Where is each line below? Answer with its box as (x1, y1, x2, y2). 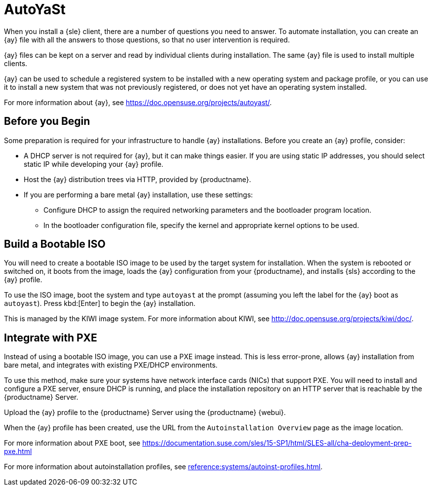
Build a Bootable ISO (4, 238, 106, 251)
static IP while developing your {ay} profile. (24, 159, 163, 168)
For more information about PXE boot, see (4, 439, 141, 448)
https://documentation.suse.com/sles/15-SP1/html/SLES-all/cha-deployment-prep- (142, 439, 412, 448)
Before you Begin (4, 115, 90, 128)
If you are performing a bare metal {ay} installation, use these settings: (24, 190, 253, 199)
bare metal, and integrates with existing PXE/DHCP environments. (4, 361, 218, 370)
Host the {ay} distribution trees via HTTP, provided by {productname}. (24, 175, 251, 184)
